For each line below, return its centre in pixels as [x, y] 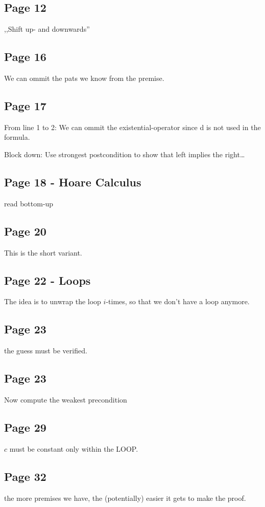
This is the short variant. [43, 252]
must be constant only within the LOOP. [74, 448]
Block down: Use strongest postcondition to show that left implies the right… [125, 154]
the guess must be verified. [46, 351]
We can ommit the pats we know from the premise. [84, 78]
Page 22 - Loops [47, 280]
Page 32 [25, 476]
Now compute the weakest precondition [66, 399]
